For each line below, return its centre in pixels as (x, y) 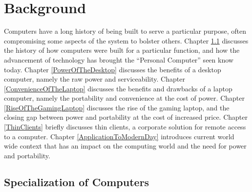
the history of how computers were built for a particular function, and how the (122, 50)
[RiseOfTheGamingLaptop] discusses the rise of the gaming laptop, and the (117, 107)
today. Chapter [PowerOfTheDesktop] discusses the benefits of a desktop (113, 69)
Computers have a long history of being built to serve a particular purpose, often (125, 31)
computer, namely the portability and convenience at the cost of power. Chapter (124, 98)
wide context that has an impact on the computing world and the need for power (125, 146)
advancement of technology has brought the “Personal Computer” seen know (119, 59)
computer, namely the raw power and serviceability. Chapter (94, 79)
